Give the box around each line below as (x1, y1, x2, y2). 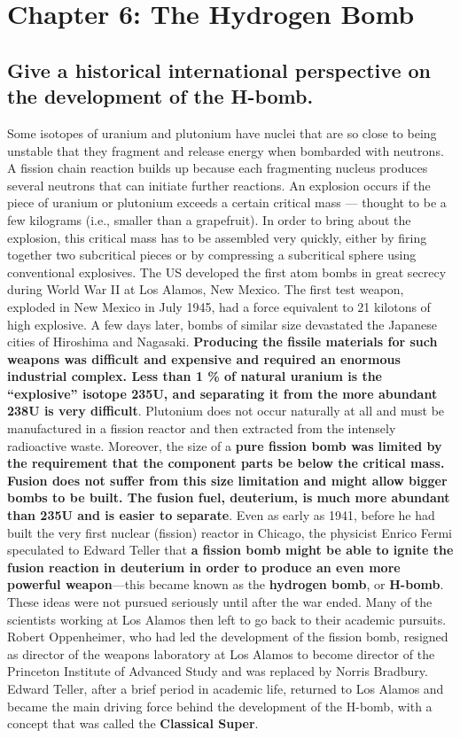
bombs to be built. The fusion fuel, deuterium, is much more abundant (7, 488, 450, 507)
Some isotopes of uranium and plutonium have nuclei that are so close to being (7, 123, 437, 142)
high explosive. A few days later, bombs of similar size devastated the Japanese (7, 315, 437, 333)
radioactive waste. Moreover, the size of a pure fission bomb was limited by (7, 436, 442, 454)
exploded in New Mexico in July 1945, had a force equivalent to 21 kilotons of (7, 297, 431, 315)
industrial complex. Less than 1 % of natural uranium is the (7, 367, 382, 385)
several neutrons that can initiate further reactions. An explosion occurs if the (7, 175, 431, 194)
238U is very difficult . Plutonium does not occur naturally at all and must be (7, 401, 445, 420)
